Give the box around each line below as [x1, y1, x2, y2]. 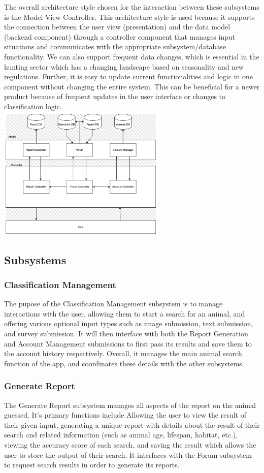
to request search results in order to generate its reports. [4, 459, 180, 470]
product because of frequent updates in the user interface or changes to [4, 91, 226, 102]
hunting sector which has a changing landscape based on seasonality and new [4, 61, 244, 72]
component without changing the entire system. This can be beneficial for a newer [4, 81, 260, 91]
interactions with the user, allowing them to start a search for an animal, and [4, 308, 245, 319]
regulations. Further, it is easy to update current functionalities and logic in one [4, 71, 253, 82]
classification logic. [4, 101, 62, 111]
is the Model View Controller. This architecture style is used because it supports [4, 11, 255, 22]
